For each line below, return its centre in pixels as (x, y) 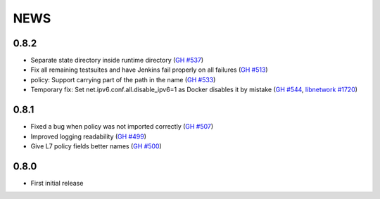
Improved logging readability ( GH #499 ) (89, 136)
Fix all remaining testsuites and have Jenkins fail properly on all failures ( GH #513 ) (149, 70)
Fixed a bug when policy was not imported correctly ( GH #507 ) (122, 127)
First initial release (57, 183)
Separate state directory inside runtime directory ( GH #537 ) (117, 60)
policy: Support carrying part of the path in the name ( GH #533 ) (123, 79)
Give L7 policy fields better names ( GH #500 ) (96, 146)
